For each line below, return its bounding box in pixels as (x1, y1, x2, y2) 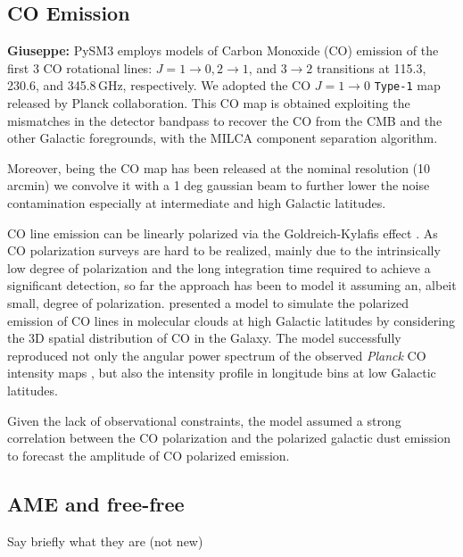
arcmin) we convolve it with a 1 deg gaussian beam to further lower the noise (7, 176, 430, 195)
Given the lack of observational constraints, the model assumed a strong (7, 411, 401, 429)
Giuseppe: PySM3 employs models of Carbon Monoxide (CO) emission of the (7, 41, 439, 60)
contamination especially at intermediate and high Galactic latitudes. (7, 194, 386, 212)
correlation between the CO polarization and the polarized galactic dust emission (7, 428, 451, 447)
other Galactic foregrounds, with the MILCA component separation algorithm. (7, 129, 438, 147)
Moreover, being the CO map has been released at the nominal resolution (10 (7, 158, 431, 177)
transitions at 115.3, (317, 58, 426, 77)
